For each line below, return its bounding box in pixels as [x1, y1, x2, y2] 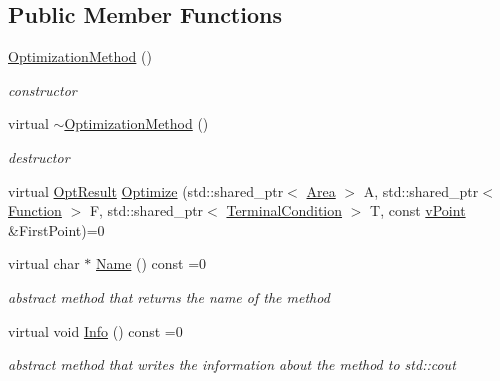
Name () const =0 [96, 253, 207, 274]
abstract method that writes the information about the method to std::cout [8, 354, 456, 375]
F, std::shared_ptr [89, 200, 204, 221]
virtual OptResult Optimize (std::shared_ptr [8, 180, 284, 201]
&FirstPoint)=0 [8, 219, 105, 240]
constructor [8, 79, 77, 100]
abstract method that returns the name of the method [8, 286, 330, 307]
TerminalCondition [226, 200, 343, 221]
